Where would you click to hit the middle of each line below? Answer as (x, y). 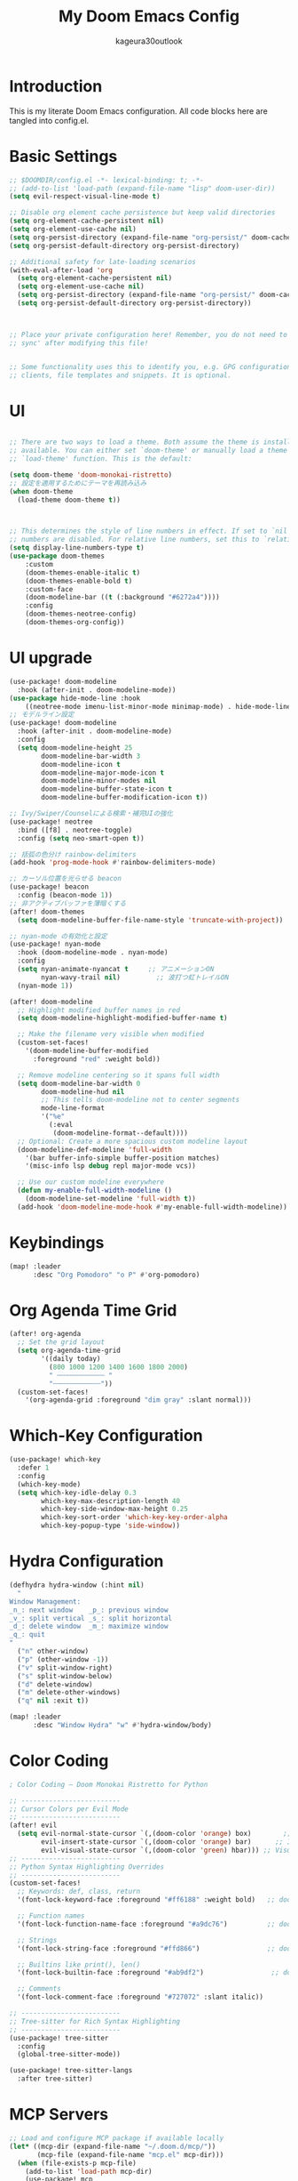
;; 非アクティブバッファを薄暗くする (68, 903)
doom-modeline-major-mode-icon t (103, 773)
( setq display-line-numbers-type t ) (77, 548)
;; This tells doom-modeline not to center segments (141, 1100)
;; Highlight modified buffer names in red (98, 1010)
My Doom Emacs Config (149, 16)
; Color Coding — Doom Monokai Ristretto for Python (109, 1784)
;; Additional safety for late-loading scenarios (103, 262)
